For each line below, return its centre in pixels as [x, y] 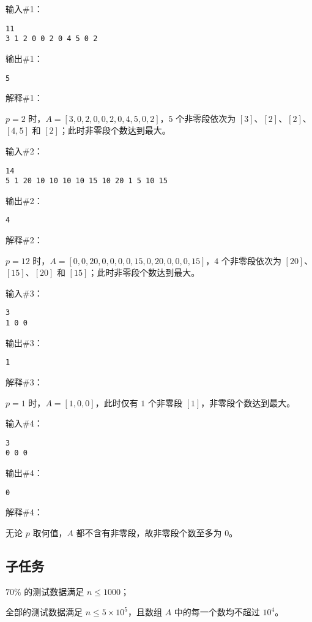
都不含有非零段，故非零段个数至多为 [149, 532]
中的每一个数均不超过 [217, 612]
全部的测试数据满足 [44, 612]
